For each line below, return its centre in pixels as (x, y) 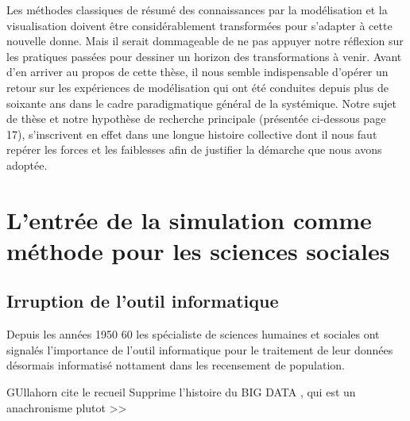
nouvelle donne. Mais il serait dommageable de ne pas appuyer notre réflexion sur (205, 41)
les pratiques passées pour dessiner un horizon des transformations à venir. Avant (204, 56)
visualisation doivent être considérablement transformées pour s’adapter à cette (199, 25)
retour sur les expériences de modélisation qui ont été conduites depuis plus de (197, 87)
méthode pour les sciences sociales (198, 250)
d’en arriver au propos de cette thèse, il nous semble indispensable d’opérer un (197, 72)
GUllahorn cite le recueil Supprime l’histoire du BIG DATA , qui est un (181, 392)
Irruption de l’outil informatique (143, 301)
